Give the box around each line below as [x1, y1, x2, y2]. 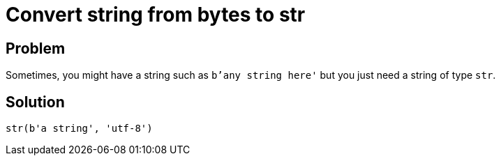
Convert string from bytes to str [6, 3, 306, 26]
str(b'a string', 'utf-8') [6, 123, 153, 135]
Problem [6, 39, 66, 57]
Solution [6, 93, 65, 111]
